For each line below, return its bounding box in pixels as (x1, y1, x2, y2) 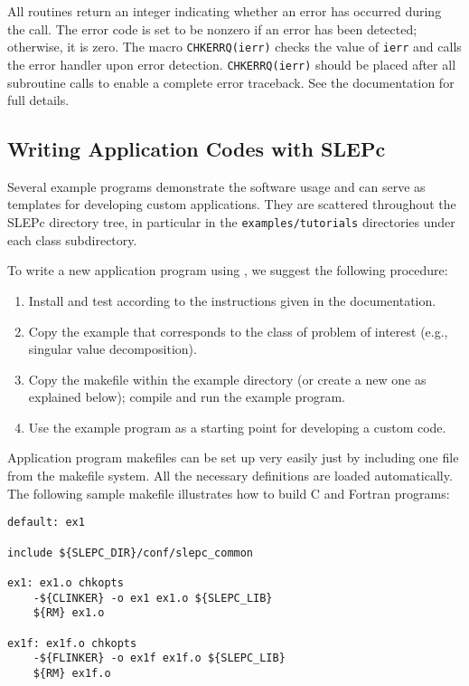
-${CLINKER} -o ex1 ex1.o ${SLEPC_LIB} (33, 591, 273, 605)
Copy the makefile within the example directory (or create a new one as (28, 369, 427, 388)
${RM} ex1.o (33, 606, 105, 620)
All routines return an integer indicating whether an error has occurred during (7, 2, 442, 20)
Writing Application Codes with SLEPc (7, 135, 386, 163)
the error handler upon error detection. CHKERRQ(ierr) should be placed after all (7, 54, 456, 73)
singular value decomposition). (28, 339, 197, 358)
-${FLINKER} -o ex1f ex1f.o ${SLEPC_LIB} (33, 652, 286, 665)
